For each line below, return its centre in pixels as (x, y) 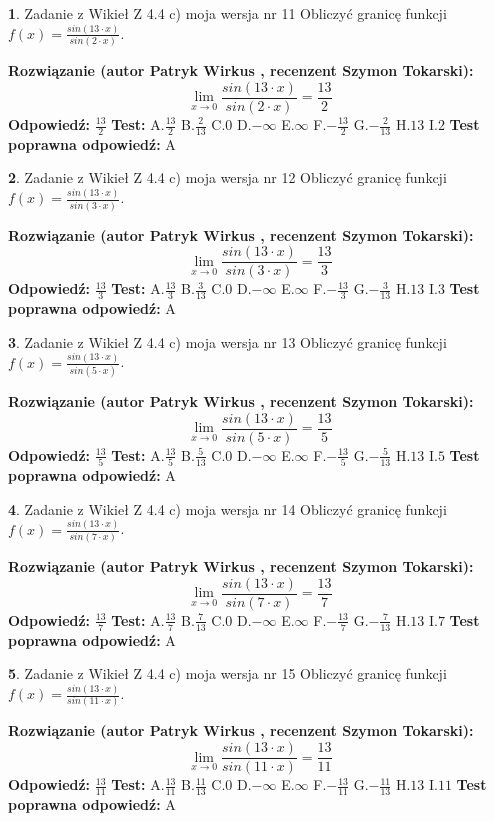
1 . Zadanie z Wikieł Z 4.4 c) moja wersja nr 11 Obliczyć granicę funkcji (227, 13)
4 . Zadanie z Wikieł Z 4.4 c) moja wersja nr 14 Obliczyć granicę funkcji (227, 508)
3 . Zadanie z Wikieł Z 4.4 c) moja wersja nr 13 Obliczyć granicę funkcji (227, 341)
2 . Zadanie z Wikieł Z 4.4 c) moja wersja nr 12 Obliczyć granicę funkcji (227, 177)
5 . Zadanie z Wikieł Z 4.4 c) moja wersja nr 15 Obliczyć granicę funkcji (227, 673)
